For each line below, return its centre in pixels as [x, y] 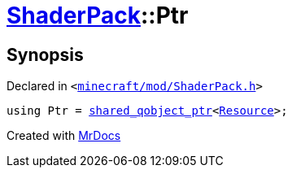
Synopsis [45, 54]
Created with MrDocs [64, 136]
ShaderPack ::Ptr [98, 15]
